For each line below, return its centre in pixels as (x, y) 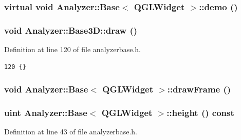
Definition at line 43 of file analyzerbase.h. (71, 132)
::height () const (200, 113)
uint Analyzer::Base (46, 113)
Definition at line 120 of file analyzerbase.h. (72, 49)
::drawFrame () (199, 89)
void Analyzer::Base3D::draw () (71, 30)
